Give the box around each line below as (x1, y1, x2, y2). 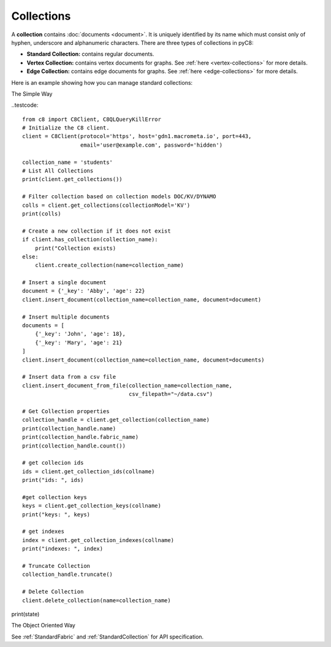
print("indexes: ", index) (22, 545, 104, 552)
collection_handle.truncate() (22, 571, 113, 578)
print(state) (11, 610, 40, 618)
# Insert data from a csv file (22, 373, 116, 381)
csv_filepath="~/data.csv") (129, 390, 213, 398)
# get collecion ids (22, 459, 84, 467)
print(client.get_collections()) (22, 176, 123, 183)
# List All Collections (22, 168, 94, 174)
